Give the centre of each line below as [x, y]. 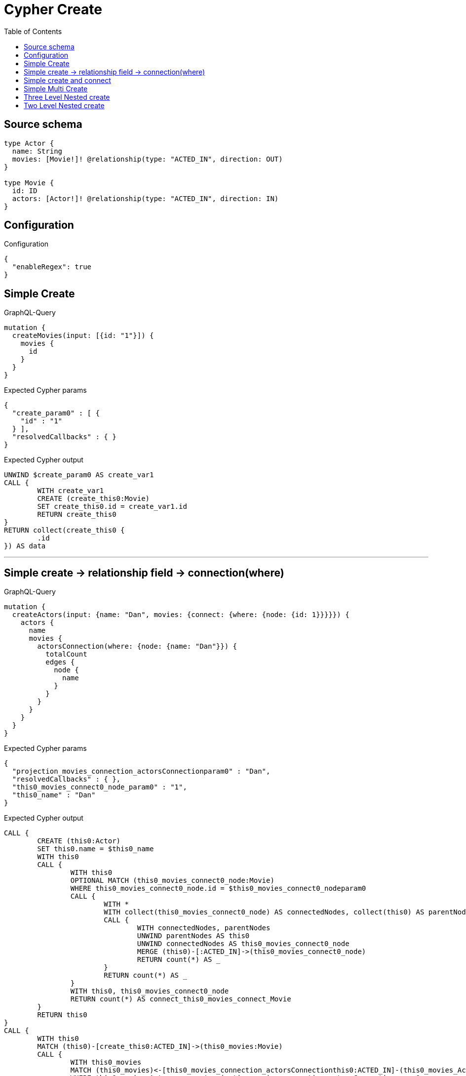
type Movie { [29, 183]
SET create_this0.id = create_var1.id [112, 507]
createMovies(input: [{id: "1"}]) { [83, 336]
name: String [37, 151]
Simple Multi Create [56, 88]
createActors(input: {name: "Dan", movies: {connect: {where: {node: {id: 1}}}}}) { [181, 615]
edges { [60, 662]
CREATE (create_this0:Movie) [94, 499]
